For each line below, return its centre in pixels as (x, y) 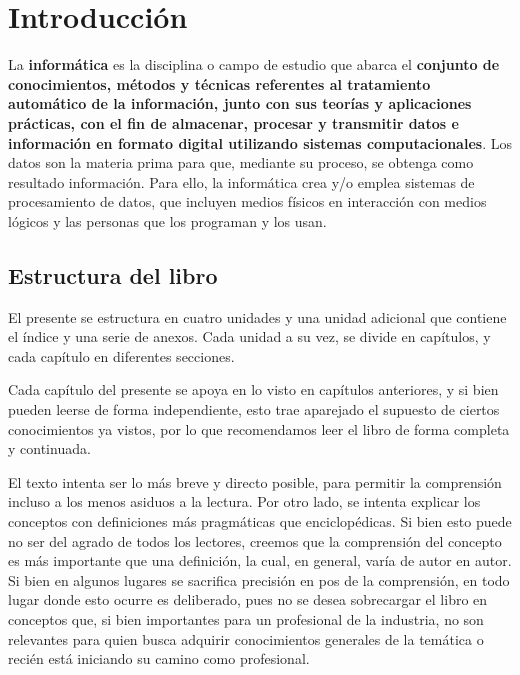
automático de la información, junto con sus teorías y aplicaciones (240, 103)
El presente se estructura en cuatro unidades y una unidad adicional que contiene (257, 316)
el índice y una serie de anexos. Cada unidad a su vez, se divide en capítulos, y (249, 336)
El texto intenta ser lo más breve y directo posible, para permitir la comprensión (255, 481)
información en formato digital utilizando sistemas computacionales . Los (260, 142)
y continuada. (49, 448)
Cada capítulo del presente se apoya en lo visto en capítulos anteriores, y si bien (253, 389)
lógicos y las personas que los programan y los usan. (167, 220)
